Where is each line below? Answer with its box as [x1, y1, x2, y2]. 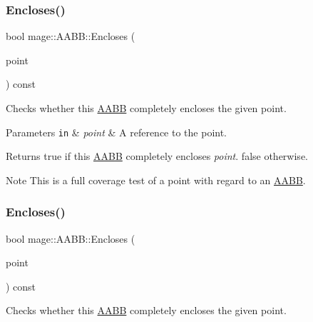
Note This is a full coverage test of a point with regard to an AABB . [6, 172, 306, 187]
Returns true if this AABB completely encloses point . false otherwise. [6, 149, 308, 163]
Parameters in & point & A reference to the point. [6, 124, 227, 139]
